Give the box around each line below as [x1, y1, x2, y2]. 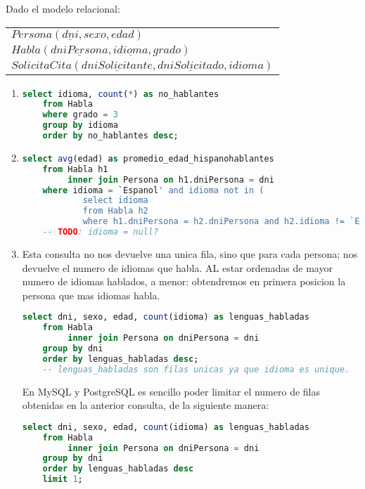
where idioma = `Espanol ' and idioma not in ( [42, 185, 264, 195]
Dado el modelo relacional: [6, 1, 120, 15]
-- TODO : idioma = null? [42, 227, 159, 237]
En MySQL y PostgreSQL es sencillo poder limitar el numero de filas [22, 384, 320, 398]
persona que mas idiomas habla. [22, 287, 160, 302]
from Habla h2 [82, 206, 148, 216]
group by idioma [42, 120, 118, 131]
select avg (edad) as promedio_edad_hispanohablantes [22, 153, 274, 164]
